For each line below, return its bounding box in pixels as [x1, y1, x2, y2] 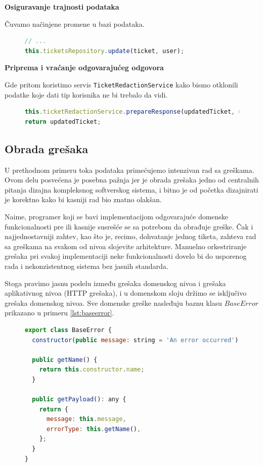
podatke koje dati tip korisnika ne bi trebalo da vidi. [5, 89, 168, 100]
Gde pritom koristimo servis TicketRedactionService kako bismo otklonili [5, 79, 238, 89]
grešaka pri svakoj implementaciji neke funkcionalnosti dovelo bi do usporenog [5, 251, 247, 261]
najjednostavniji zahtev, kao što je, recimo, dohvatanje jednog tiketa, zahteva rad [5, 231, 256, 242]
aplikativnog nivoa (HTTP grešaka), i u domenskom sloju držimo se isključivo [5, 288, 247, 298]
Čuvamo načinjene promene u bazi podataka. [5, 18, 145, 29]
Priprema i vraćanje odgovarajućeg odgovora [5, 62, 164, 73]
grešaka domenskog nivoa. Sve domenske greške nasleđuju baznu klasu [5, 297, 222, 308]
